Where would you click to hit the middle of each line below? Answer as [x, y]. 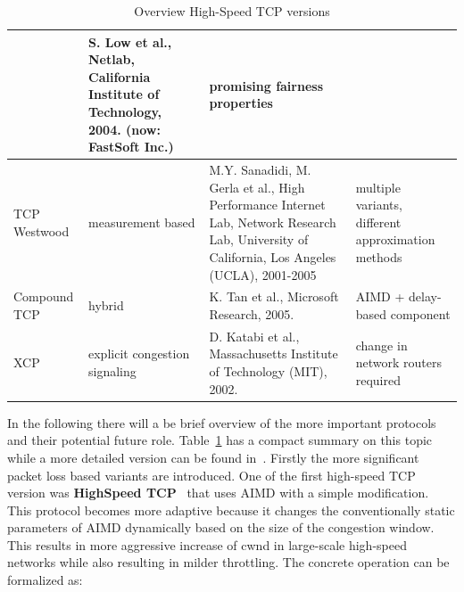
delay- [425, 296]
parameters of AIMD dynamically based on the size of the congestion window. [221, 527]
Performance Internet [267, 205]
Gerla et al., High [257, 187]
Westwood [41, 230]
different [378, 222]
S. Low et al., [130, 41]
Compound [44, 296]
